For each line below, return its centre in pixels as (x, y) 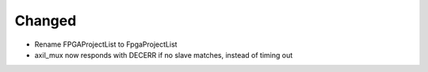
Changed (46, 21)
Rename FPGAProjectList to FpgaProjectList (106, 44)
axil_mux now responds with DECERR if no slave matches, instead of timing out (164, 55)
